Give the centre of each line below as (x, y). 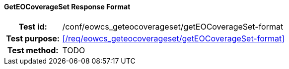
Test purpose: (33, 38)
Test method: (33, 50)
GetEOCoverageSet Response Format (67, 7)
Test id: (33, 26)
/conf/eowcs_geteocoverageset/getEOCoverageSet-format (173, 26)
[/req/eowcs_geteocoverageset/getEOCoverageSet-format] (174, 38)
